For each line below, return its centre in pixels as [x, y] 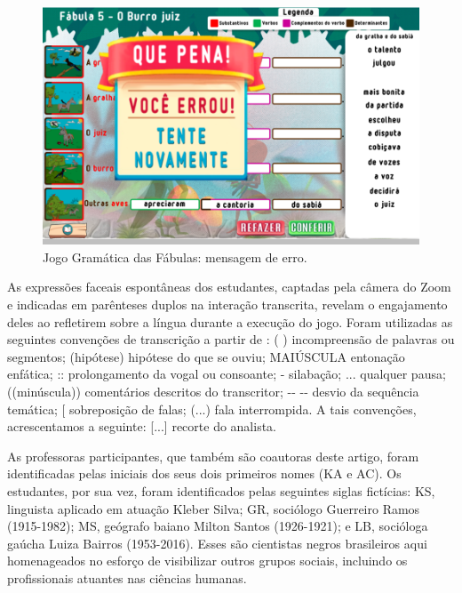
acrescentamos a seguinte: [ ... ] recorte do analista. [142, 426]
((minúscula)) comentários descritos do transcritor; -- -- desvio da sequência [213, 391]
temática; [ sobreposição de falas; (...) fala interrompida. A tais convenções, [212, 409]
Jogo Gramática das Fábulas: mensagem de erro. [175, 256]
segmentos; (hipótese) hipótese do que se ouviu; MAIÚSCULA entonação [206, 356]
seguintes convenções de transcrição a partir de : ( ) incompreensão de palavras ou [231, 339]
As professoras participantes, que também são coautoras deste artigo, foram [213, 456]
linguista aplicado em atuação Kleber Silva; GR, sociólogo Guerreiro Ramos [214, 508]
